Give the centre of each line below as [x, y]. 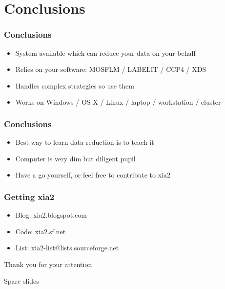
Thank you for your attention [48, 264]
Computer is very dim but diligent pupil [75, 158]
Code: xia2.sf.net [41, 231]
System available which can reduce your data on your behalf [105, 53]
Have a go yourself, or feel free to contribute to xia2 [93, 175]
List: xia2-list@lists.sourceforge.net [67, 248]
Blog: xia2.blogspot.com [51, 215]
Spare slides [21, 280]
